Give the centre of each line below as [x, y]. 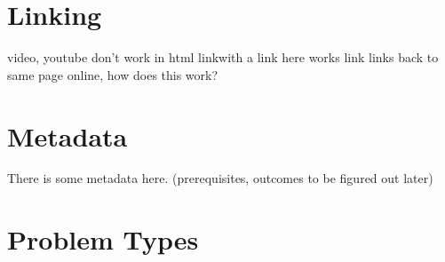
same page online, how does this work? [113, 74]
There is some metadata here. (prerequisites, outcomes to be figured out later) [220, 178]
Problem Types [103, 239]
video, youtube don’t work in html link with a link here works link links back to [223, 57]
